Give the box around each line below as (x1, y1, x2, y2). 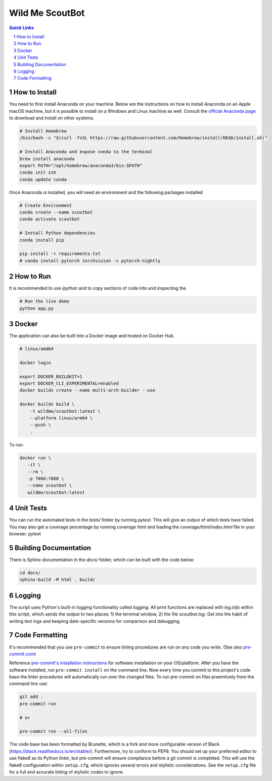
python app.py (19, 305, 54, 311)
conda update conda (19, 176, 67, 182)
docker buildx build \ (19, 401, 75, 407)
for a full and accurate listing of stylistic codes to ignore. (9, 769, 124, 775)
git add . (19, 694, 44, 699)
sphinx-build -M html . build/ (19, 577, 96, 583)
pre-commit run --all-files (19, 729, 88, 734)
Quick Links (9, 25, 34, 31)
